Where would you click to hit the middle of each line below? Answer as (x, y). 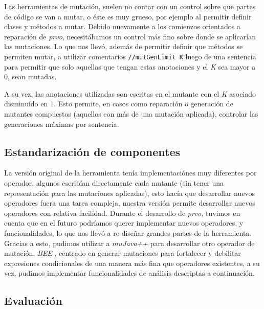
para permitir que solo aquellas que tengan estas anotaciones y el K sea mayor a (130, 66)
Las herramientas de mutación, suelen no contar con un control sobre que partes (130, 6)
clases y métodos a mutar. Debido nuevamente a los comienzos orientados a (122, 26)
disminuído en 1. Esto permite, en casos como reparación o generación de (119, 104)
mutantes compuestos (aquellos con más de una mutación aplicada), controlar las (131, 114)
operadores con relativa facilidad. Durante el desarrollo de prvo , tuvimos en (122, 213)
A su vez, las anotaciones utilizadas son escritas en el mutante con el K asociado (130, 93)
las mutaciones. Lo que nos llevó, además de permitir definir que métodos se (124, 46)
